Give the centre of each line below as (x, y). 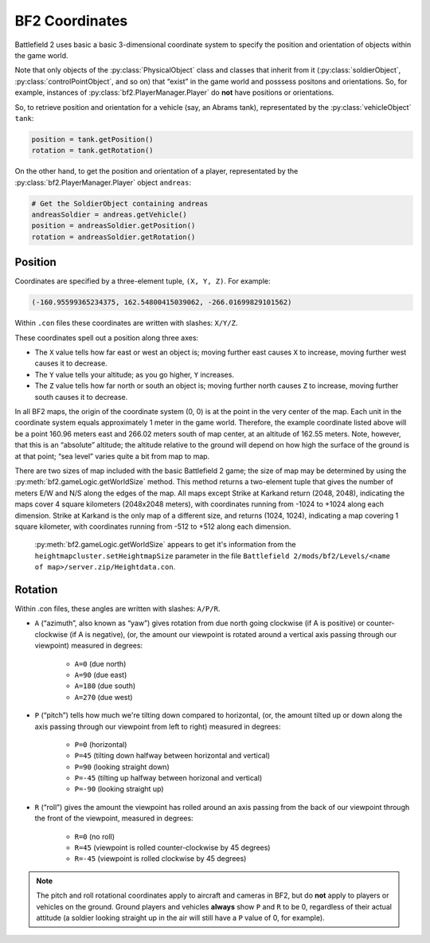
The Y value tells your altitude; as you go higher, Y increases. (135, 374)
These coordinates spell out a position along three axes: (107, 338)
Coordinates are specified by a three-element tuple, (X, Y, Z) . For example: (143, 281)
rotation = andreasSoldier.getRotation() (113, 237)
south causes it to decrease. (81, 397)
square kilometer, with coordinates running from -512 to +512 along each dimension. (153, 526)
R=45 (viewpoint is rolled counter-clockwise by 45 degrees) (172, 847)
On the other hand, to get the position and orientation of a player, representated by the (156, 171)
